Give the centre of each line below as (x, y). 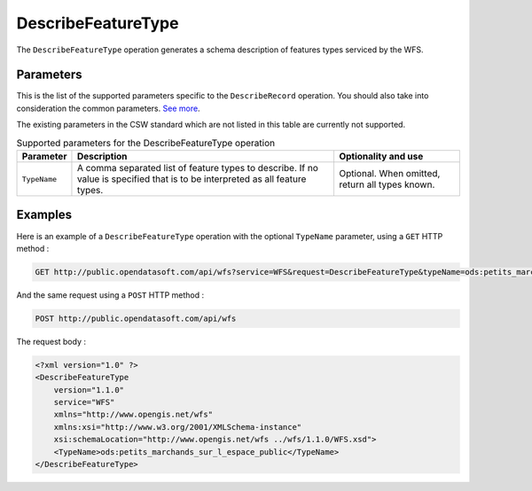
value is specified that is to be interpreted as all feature (192, 179)
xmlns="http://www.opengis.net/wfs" (133, 415)
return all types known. (387, 184)
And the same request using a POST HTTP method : (110, 295)
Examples (44, 215)
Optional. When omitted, (389, 173)
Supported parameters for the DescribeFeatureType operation (145, 143)
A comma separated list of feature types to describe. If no (198, 168)
